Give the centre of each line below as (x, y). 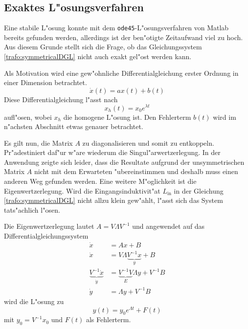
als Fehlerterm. (108, 319)
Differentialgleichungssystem (46, 236)
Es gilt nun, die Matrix (38, 143)
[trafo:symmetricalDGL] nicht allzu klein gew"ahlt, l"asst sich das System (113, 200)
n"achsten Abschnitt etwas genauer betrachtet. (74, 126)
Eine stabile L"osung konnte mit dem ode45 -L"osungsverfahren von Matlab (116, 28)
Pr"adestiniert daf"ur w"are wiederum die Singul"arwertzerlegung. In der (112, 152)
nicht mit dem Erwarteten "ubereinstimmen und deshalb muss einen (136, 171)
